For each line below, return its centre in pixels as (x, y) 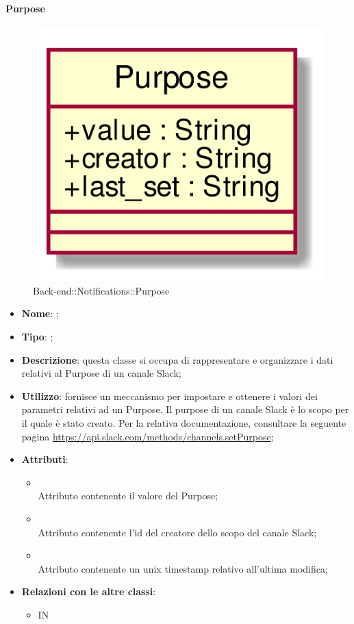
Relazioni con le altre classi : (89, 591)
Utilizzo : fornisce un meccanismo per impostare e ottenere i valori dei (169, 396)
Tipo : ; (37, 337)
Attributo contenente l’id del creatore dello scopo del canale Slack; (177, 532)
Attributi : (45, 459)
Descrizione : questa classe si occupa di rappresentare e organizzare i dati (177, 359)
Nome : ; (40, 313)
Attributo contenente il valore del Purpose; (128, 496)
